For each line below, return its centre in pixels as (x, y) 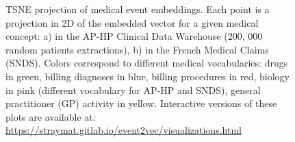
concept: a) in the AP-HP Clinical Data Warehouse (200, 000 (134, 36)
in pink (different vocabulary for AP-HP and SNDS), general (133, 90)
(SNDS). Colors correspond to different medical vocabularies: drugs (147, 63)
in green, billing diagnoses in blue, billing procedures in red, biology (148, 76)
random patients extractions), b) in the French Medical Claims (137, 49)
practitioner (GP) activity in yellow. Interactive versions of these (141, 103)
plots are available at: (51, 116)
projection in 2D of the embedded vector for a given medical (132, 22)
